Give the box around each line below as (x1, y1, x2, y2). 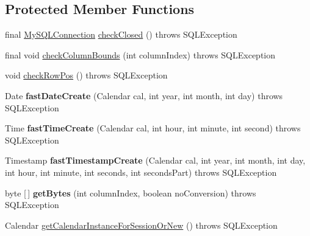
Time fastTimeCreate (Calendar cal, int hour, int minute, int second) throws (5, 122, 301, 134)
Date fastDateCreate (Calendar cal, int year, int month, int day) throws (5, 89, 283, 102)
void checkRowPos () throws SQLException (5, 69, 168, 82)
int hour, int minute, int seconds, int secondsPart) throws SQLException (5, 165, 277, 178)
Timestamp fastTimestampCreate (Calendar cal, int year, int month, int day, (5, 154, 306, 167)
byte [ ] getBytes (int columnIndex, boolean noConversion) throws (5, 186, 256, 199)
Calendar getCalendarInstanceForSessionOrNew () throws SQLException (5, 218, 278, 231)
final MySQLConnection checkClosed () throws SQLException (5, 28, 237, 41)
